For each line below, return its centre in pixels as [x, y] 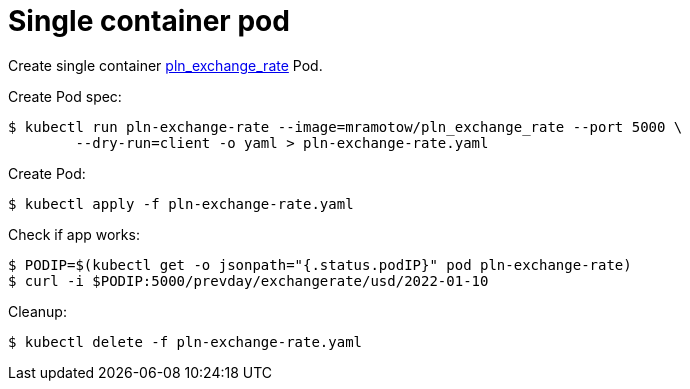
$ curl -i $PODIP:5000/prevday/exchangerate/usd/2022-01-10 [248, 280]
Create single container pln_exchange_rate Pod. [165, 65]
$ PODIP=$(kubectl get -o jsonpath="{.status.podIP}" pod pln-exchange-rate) [320, 264]
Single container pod [149, 21]
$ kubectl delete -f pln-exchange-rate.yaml [185, 341]
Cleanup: [37, 311]
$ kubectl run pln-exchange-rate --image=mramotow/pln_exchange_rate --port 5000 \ [345, 126]
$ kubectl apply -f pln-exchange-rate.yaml [181, 203]
